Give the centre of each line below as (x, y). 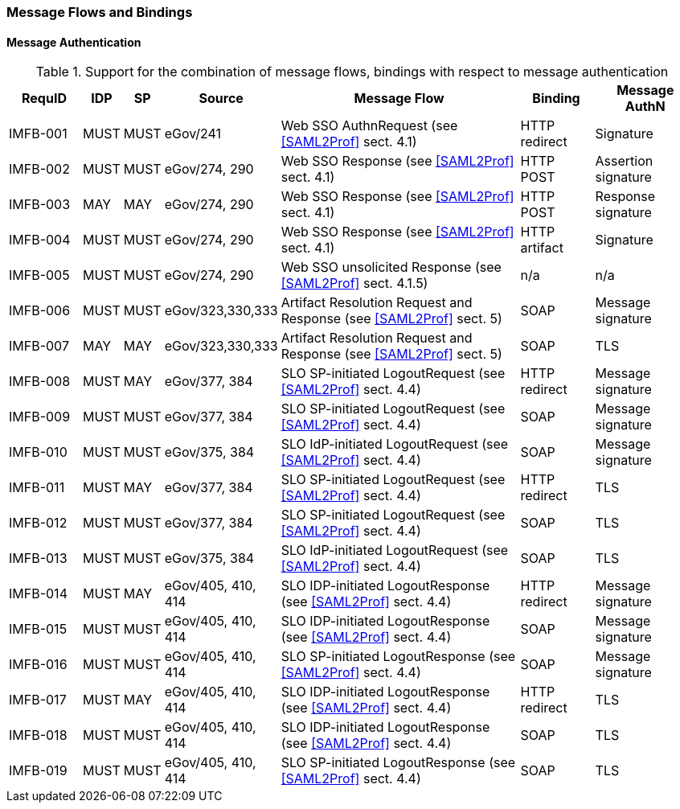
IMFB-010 (38, 452)
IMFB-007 (39, 346)
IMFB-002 (39, 169)
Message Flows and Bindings (100, 12)
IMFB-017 (38, 700)
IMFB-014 (38, 594)
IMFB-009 (40, 417)
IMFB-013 (38, 558)
